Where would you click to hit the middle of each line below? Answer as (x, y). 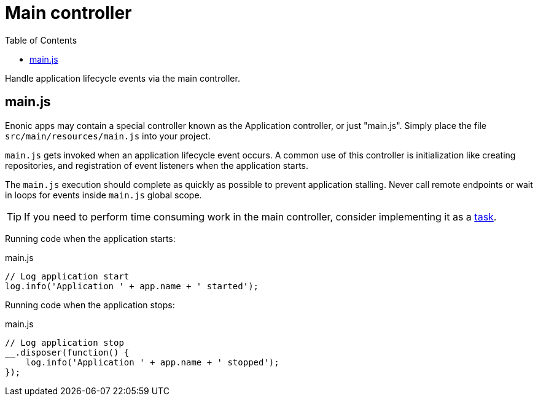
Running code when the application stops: (90, 305)
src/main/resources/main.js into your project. (108, 136)
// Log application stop (64, 342)
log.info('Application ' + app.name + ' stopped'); (152, 362)
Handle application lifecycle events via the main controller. (123, 78)
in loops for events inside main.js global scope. (103, 195)
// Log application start (67, 276)
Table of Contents (41, 40)
